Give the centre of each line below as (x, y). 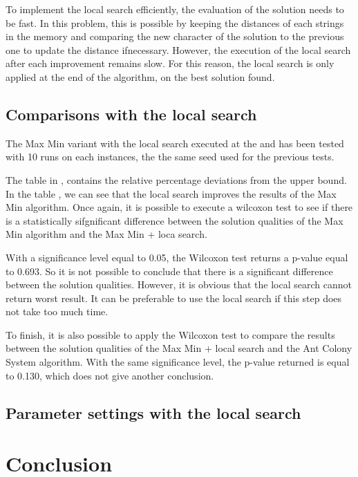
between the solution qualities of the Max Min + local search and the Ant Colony (179, 348)
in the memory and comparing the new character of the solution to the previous (175, 36)
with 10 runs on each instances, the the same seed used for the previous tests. (170, 157)
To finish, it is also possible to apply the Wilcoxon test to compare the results (170, 334)
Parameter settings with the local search (153, 412)
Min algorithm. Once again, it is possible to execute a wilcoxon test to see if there (179, 207)
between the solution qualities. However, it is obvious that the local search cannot (179, 284)
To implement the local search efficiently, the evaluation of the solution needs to (175, 9)
